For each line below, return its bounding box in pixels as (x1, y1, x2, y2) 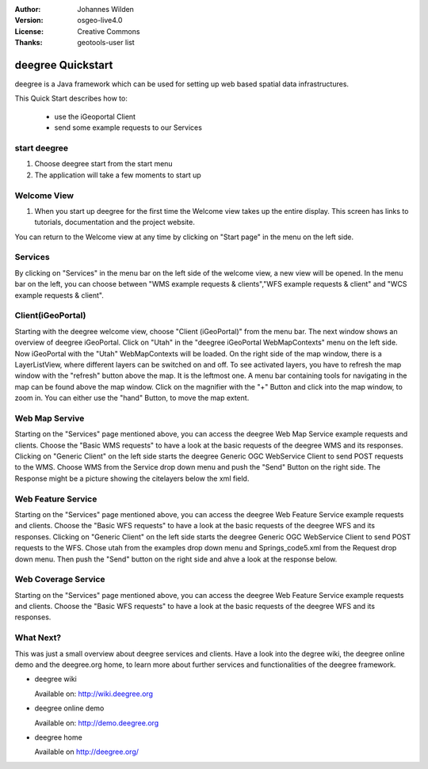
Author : (14, 5, 41, 13)
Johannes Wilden (77, 5, 135, 13)
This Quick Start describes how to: (14, 93, 128, 103)
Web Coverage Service (14, 574, 106, 585)
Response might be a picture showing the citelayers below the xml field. (14, 474, 250, 483)
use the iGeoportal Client (54, 112, 136, 121)
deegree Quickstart (14, 58, 113, 71)
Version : (14, 16, 44, 25)
